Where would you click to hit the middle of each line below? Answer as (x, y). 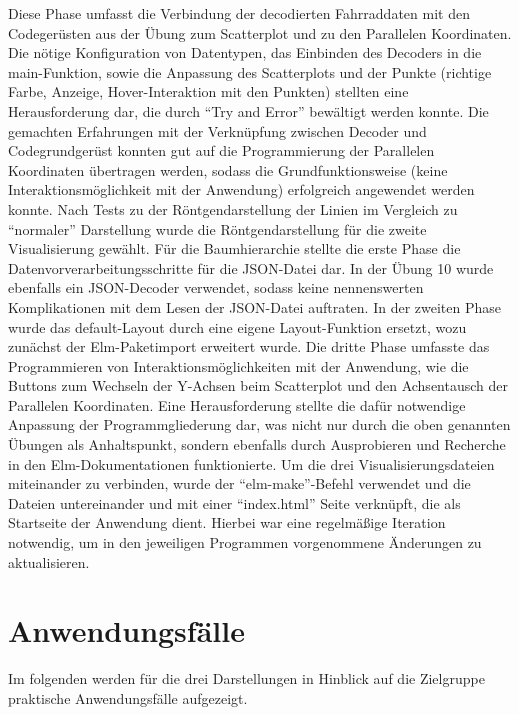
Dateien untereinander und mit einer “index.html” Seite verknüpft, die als (234, 502)
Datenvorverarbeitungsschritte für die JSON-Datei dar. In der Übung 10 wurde (251, 267)
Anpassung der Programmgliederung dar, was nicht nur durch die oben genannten (259, 424)
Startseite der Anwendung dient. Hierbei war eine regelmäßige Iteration (227, 522)
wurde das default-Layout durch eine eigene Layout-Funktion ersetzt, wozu (237, 326)
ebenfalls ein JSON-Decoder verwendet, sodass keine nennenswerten (216, 287)
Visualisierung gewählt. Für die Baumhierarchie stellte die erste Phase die (234, 248)
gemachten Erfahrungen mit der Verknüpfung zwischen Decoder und (217, 130)
